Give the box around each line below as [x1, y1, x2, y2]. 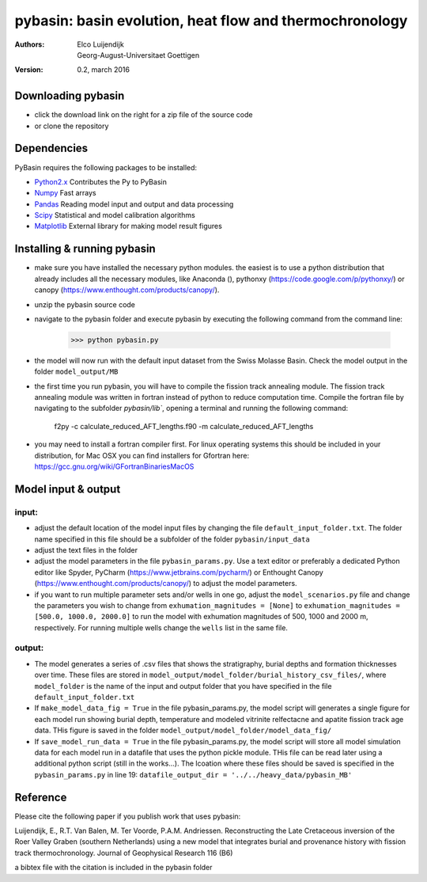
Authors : [14, 40, 45, 49]
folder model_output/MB [34, 367, 119, 376]
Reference [14, 790, 67, 804]
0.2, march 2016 [77, 65, 130, 74]
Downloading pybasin [14, 89, 125, 103]
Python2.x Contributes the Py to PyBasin [34, 177, 168, 186]
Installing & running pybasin [14, 242, 156, 256]
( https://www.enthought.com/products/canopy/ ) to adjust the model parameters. [34, 579, 297, 588]
